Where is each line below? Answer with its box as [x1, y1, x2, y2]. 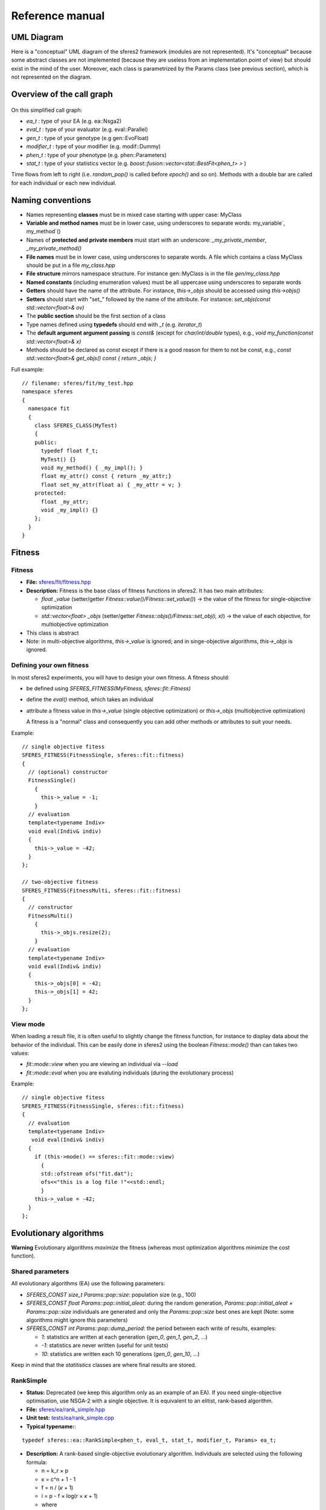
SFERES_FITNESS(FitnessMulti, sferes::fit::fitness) [22, 887, 181, 894]
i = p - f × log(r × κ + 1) [41, 1492, 98, 1500]
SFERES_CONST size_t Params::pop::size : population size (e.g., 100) [26, 1291, 196, 1298]
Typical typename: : [26, 1422, 76, 1430]
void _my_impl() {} [40, 506, 99, 513]
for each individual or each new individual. [11, 179, 117, 187]
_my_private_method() [26, 245, 81, 252]
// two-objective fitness [22, 879, 99, 885]
